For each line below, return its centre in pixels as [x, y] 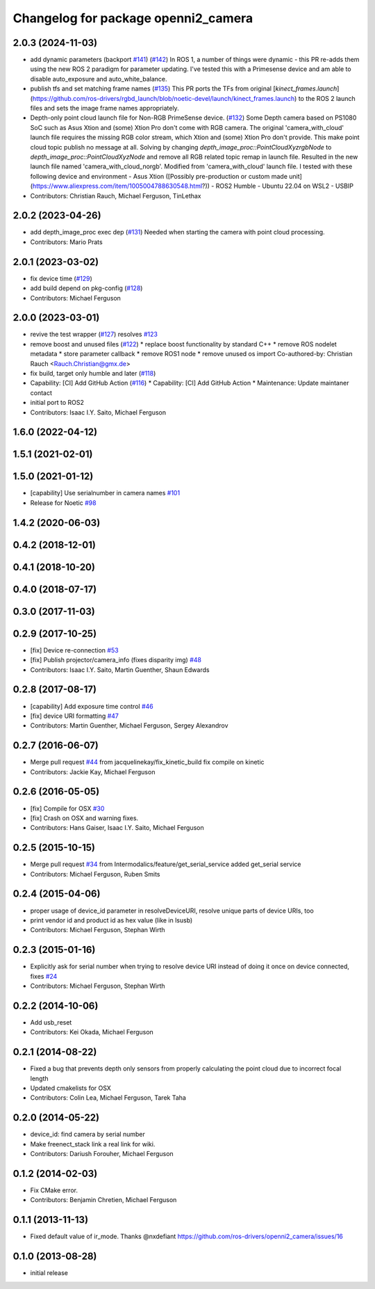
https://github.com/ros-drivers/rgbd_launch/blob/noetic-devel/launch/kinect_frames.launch [164, 98]
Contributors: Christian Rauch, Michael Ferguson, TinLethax [116, 195]
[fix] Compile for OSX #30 [67, 808]
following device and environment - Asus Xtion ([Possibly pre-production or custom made [159, 176]
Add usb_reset [51, 1022]
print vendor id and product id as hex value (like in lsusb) [111, 920]
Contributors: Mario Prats [67, 242]
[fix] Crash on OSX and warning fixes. [84, 818]
